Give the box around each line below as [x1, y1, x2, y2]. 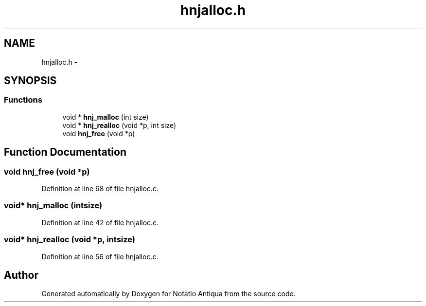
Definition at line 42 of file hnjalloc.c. [41, 218, 159, 227]
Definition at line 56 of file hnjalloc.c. [41, 252, 159, 261]
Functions [4, 95, 42, 105]
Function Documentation [4, 146, 126, 159]
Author [4, 269, 38, 281]
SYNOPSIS [4, 74, 57, 87]
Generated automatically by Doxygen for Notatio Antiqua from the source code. [41, 289, 296, 298]
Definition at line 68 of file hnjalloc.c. [41, 184, 159, 193]
